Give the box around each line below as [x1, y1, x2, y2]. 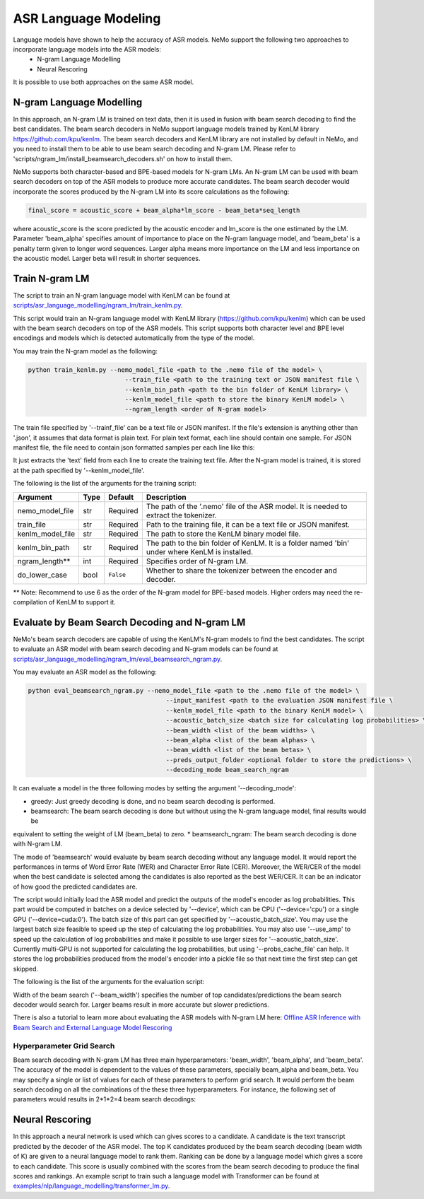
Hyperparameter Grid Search [13, 1041, 115, 1051]
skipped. [13, 964, 39, 973]
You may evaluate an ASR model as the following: [13, 668, 157, 677]
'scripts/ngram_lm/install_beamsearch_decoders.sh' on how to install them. [13, 154, 233, 163]
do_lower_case [17, 570, 67, 580]
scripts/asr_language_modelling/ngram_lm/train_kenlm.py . [13, 301, 183, 310]
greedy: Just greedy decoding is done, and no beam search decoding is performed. [30, 797, 276, 805]
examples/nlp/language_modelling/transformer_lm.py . [13, 1181, 170, 1191]
